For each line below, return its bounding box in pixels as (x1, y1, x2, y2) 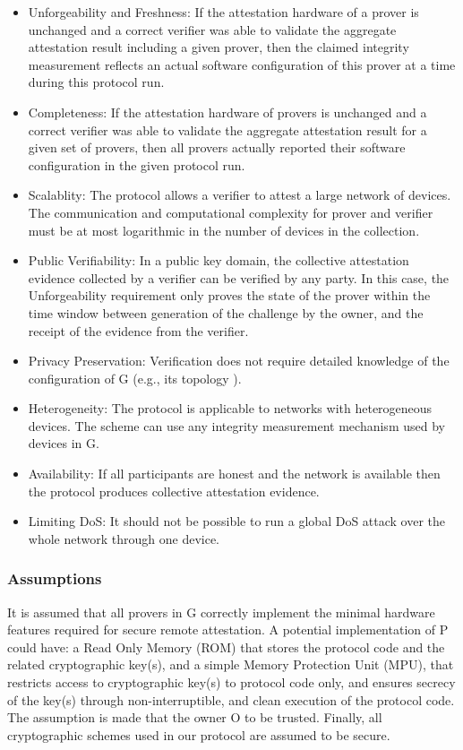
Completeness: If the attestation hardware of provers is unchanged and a (28, 102, 427, 121)
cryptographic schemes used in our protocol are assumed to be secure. (7, 725, 390, 744)
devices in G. (28, 434, 99, 453)
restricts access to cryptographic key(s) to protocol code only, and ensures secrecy (7, 673, 456, 692)
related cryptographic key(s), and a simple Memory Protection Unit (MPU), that (7, 655, 454, 674)
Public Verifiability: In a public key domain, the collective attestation (28, 251, 409, 270)
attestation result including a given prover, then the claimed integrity (28, 38, 409, 56)
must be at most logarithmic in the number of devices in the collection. (28, 220, 420, 239)
